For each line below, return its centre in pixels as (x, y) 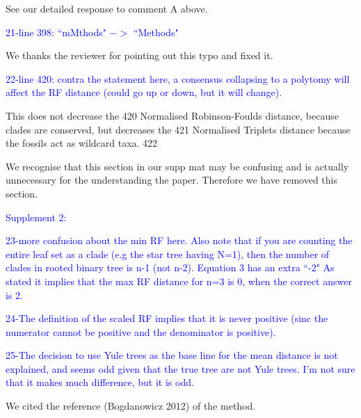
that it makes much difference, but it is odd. (100, 382)
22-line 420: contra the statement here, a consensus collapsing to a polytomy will (178, 78)
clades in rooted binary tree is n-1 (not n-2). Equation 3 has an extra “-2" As (170, 267)
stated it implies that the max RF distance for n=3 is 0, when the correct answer (179, 281)
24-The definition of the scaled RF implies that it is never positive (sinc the (167, 318)
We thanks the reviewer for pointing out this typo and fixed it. (139, 55)
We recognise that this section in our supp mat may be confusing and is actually (177, 166)
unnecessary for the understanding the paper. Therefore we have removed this (171, 180)
